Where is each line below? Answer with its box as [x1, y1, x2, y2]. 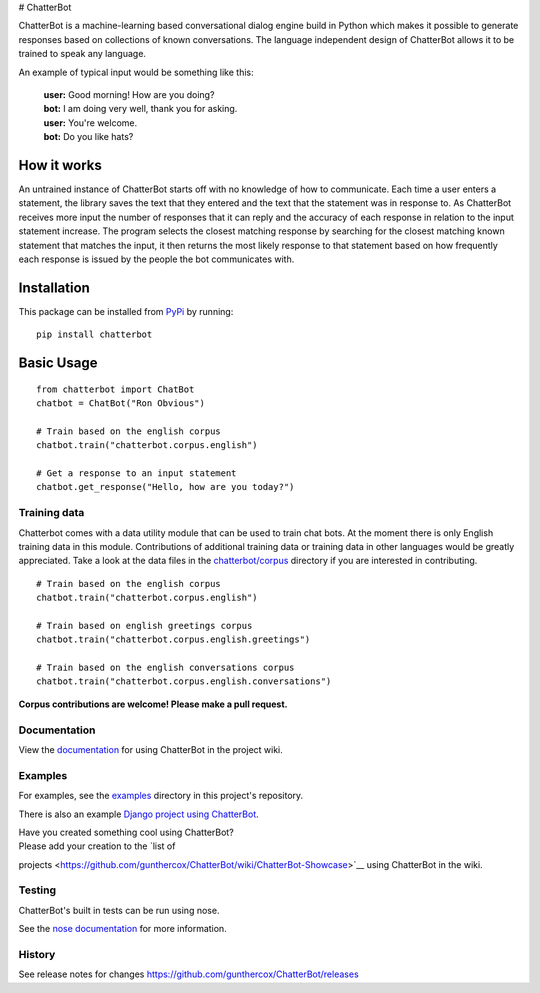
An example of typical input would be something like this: [18, 66, 254, 78]
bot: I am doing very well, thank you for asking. [43, 103, 238, 115]
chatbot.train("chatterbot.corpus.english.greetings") [36, 634, 311, 645]
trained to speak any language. [18, 48, 147, 60]
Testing [18, 883, 57, 897]
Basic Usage [18, 355, 98, 372]
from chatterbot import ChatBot [36, 383, 195, 395]
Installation [18, 279, 90, 296]
